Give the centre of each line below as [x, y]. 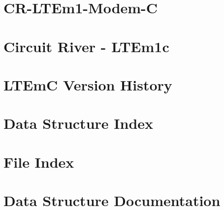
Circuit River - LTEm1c [86, 46]
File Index [39, 162]
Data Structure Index [79, 123]
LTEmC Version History [88, 84]
